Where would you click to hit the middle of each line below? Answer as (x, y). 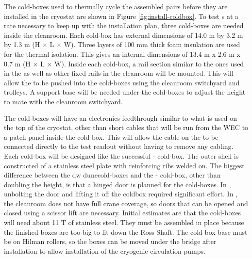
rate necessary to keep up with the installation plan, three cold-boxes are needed (124, 25)
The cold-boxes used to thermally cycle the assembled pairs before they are (116, 6)
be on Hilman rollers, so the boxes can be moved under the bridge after (110, 241)
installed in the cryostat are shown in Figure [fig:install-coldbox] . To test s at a (121, 16)
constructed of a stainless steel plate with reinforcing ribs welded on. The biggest (124, 165)
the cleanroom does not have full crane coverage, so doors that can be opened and (126, 203)
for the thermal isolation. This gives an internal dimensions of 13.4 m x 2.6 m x (122, 54)
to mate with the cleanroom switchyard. (63, 101)
